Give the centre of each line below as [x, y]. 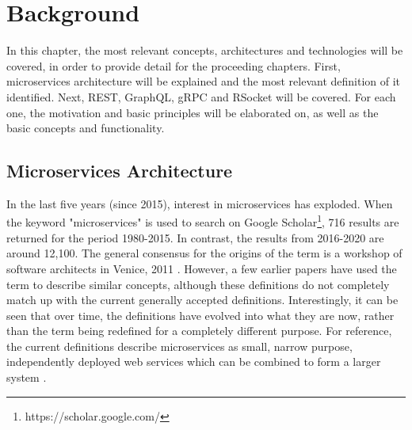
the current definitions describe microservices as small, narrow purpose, [179, 346]
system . [27, 377]
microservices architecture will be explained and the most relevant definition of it [204, 81]
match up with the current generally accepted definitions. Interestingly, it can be [202, 300]
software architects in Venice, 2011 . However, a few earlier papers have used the [202, 268]
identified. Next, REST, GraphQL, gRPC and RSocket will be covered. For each [201, 96]
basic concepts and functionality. [86, 128]
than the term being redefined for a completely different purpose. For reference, [199, 331]
